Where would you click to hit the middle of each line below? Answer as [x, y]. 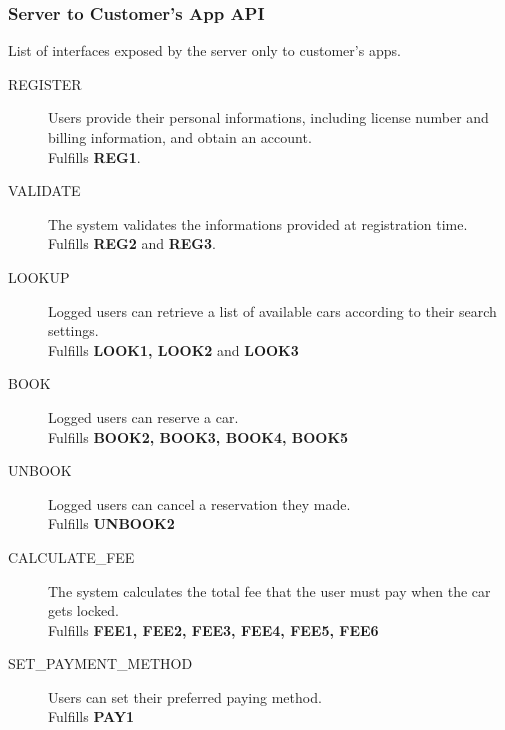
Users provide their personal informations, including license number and [268, 117]
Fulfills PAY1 [91, 716]
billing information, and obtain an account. [180, 137]
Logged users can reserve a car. [143, 416]
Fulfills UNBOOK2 [111, 523]
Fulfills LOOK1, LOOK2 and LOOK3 [173, 349]
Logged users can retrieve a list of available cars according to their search [272, 310]
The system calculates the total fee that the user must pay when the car [269, 590]
